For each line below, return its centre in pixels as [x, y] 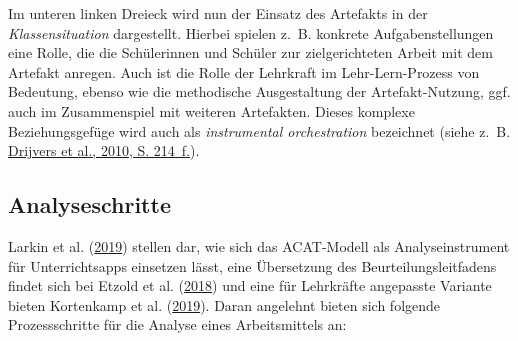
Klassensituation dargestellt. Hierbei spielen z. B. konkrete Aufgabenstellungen [251, 32]
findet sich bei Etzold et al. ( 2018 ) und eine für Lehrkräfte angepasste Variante [250, 285]
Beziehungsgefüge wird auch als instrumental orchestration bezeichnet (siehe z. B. [259, 130]
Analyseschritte [89, 204]
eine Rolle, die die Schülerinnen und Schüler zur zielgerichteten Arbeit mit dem [250, 52]
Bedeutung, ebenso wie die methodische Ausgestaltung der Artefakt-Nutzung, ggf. [259, 91]
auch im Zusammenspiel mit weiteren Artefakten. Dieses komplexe [211, 110]
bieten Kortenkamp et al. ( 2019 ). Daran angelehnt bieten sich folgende [224, 304]
